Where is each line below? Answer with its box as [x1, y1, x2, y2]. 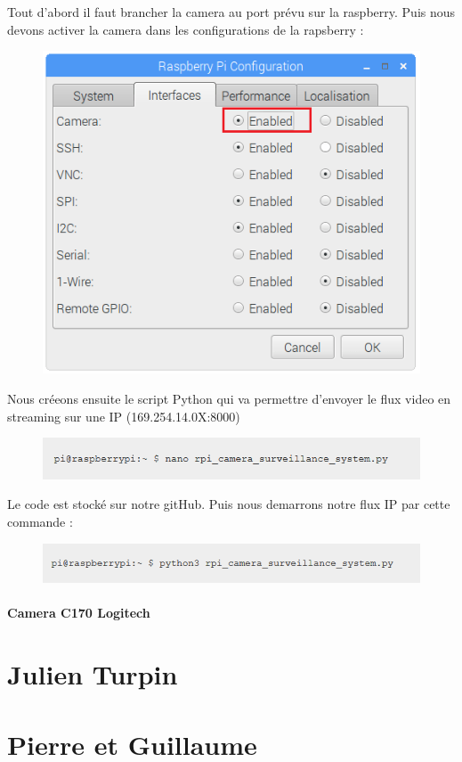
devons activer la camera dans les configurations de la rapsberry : [7, 20, 364, 38]
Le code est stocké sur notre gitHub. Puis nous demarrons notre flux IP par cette [7, 495, 450, 513]
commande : [7, 512, 73, 530]
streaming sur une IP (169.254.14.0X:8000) [7, 406, 240, 425]
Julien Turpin [7, 656, 178, 692]
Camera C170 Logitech [7, 603, 150, 622]
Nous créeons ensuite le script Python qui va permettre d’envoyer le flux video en [7, 389, 451, 407]
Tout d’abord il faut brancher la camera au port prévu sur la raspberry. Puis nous [7, 3, 456, 20]
